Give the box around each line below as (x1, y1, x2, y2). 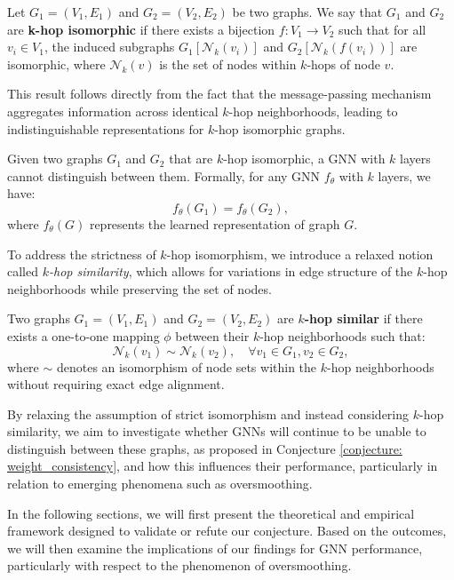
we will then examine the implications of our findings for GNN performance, (7, 538, 423, 557)
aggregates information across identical (7, 101, 219, 120)
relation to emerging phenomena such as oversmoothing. (7, 474, 313, 493)
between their (175, 326, 250, 345)
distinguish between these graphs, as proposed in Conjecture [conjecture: (7, 439, 402, 457)
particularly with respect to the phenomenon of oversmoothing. (7, 556, 352, 575)
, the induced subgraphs (44, 37, 175, 56)
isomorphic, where (7, 54, 106, 73)
